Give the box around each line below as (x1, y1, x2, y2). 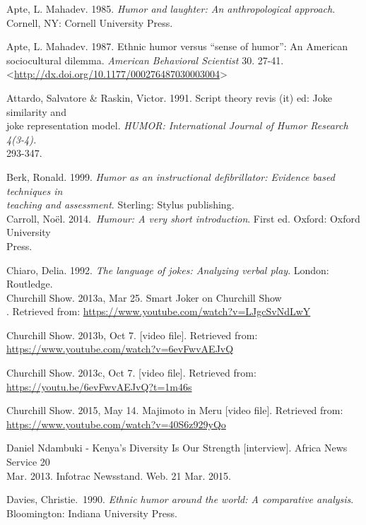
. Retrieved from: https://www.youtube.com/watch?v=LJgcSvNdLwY (6, 304, 311, 319)
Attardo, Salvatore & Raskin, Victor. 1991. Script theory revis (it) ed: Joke (6, 90, 332, 105)
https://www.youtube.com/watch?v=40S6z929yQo (6, 416, 226, 431)
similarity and (6, 104, 66, 119)
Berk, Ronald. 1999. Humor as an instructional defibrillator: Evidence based (6, 169, 335, 184)
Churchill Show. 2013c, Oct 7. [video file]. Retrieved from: (6, 365, 256, 380)
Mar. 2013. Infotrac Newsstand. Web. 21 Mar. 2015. (6, 468, 232, 483)
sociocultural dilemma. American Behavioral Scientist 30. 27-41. (6, 52, 284, 67)
